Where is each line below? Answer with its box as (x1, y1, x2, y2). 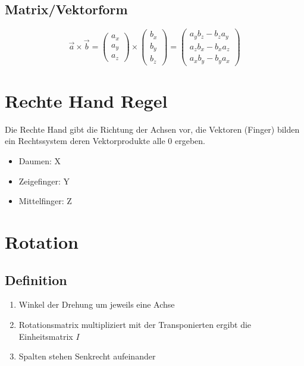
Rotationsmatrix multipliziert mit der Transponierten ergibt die (18, 318, 252, 330)
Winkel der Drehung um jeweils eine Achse (18, 298, 175, 311)
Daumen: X (18, 155, 61, 167)
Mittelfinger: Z (18, 195, 72, 207)
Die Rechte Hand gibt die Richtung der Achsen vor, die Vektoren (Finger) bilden (5, 123, 300, 135)
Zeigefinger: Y (18, 174, 70, 187)
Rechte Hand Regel (5, 88, 168, 112)
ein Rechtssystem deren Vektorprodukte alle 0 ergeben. (5, 134, 205, 147)
